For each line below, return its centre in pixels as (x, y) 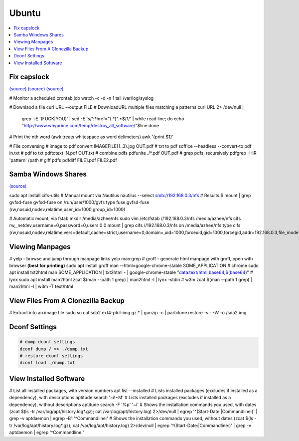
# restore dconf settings (51, 356)
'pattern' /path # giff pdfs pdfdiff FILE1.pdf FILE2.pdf (63, 160)
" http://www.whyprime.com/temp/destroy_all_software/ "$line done (90, 125)
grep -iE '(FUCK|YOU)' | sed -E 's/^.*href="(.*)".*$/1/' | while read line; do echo (103, 118)
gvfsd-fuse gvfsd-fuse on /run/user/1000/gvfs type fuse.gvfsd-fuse (79, 203)
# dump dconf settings (47, 342)
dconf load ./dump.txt (47, 363)
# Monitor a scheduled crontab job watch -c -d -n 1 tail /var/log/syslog (81, 98)
